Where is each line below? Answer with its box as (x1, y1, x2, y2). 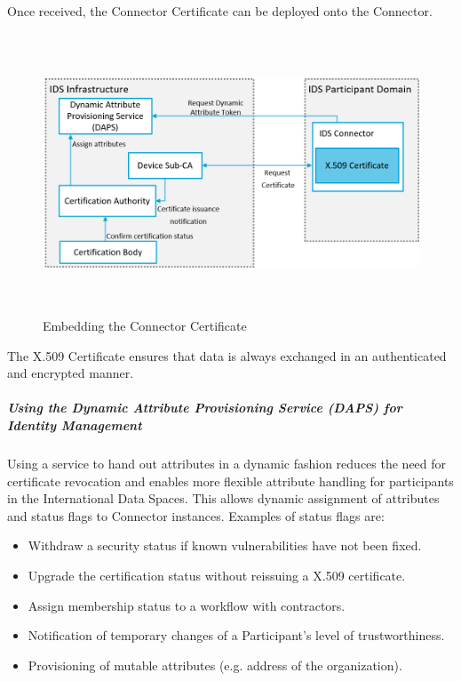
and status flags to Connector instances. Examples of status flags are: (7, 506, 385, 525)
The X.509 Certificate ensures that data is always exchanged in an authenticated (7, 346, 447, 365)
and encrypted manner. (7, 364, 134, 382)
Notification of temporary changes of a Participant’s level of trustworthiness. (28, 626, 445, 645)
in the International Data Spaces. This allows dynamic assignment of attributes (7, 489, 440, 508)
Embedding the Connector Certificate (43, 316, 247, 335)
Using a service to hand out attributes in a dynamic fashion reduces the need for (7, 453, 447, 472)
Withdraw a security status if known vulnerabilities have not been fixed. (28, 536, 422, 555)
